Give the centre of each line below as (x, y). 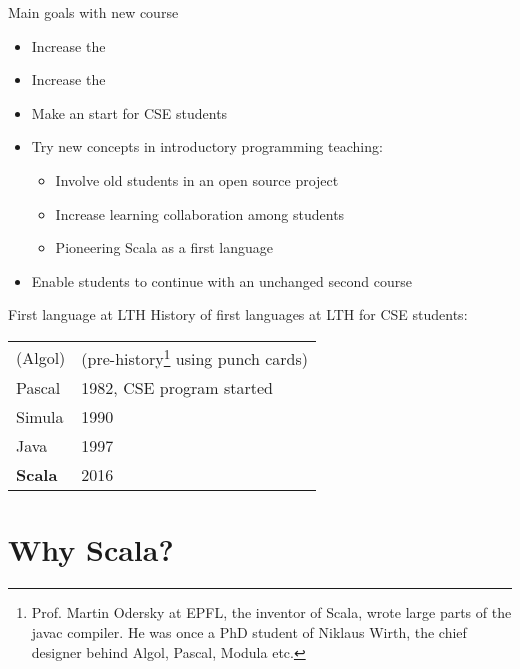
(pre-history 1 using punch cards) (195, 357)
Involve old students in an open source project (197, 179)
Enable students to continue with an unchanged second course (221, 280)
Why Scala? (91, 549)
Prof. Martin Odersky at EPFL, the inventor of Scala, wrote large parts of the (271, 612)
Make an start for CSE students (129, 112)
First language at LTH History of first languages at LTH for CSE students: (238, 314)
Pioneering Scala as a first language (164, 247)
